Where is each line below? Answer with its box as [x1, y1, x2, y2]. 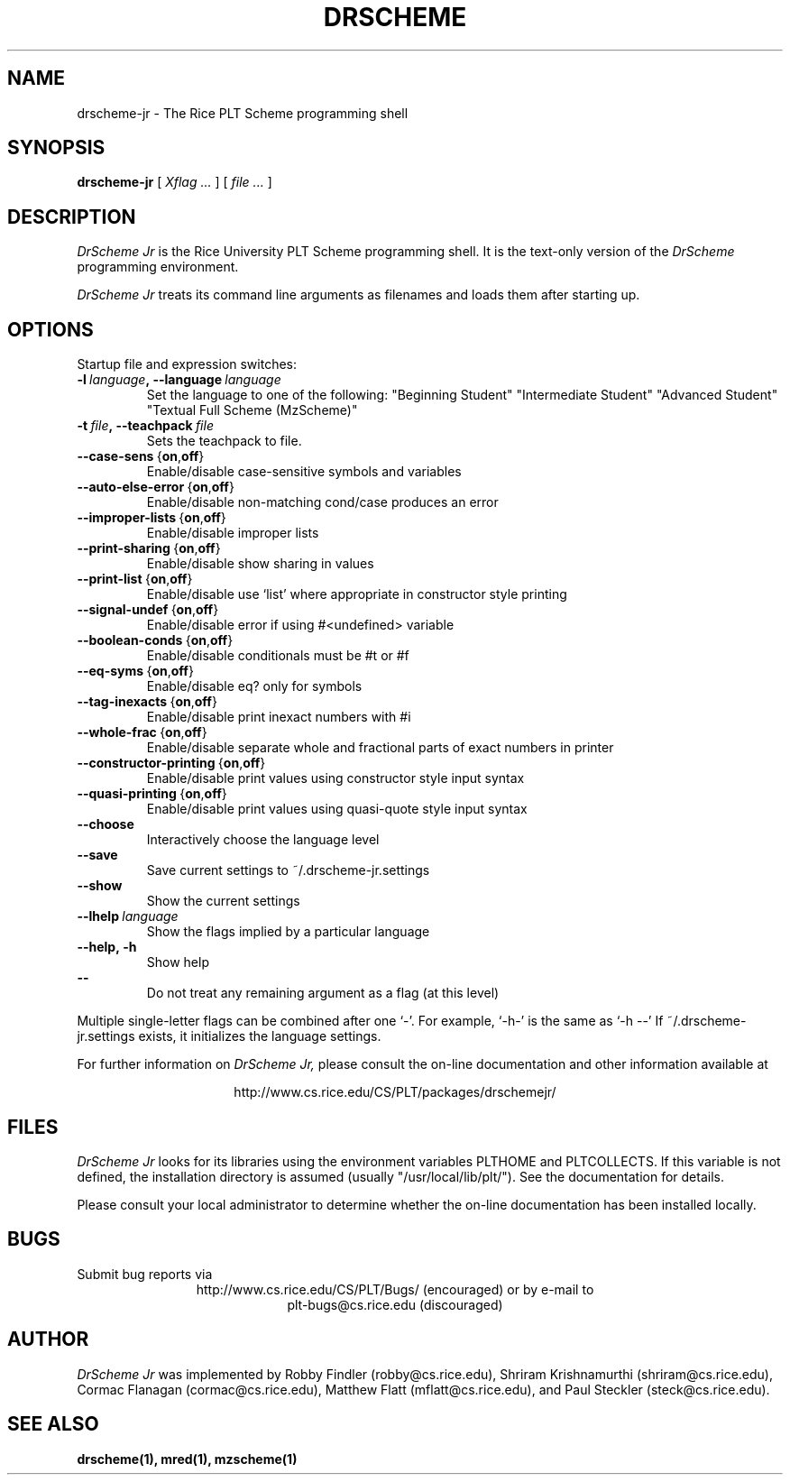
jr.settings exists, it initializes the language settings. [77, 1028, 381, 1045]
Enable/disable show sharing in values [146, 556, 374, 572]
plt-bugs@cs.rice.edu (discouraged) [287, 1296, 503, 1312]
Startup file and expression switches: [77, 356, 298, 373]
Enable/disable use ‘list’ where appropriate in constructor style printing [146, 586, 567, 603]
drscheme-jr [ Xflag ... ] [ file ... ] [77, 174, 272, 190]
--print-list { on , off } [77, 571, 193, 587]
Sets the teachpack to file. [146, 433, 302, 449]
